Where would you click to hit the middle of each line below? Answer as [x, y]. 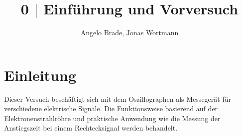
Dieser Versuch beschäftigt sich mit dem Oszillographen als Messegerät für [118, 99]
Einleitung [40, 75]
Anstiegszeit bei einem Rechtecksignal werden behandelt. [91, 128]
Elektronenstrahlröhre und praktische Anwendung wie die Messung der [112, 118]
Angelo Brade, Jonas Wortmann [129, 33]
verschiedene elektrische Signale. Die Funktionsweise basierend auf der [111, 108]
